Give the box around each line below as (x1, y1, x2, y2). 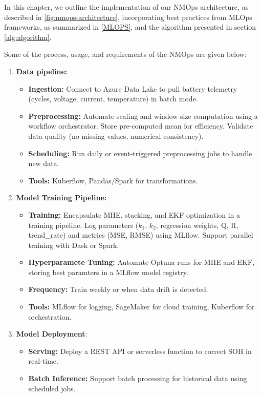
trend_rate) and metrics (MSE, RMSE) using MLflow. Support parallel (28, 229, 253, 240)
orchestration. (28, 311, 72, 322)
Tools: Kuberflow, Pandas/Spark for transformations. (28, 175, 198, 185)
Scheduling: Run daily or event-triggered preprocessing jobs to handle (28, 148, 252, 158)
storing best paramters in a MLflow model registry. (28, 266, 188, 277)
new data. (28, 158, 59, 169)
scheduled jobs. (28, 383, 76, 393)
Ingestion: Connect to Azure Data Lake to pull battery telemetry (28, 83, 237, 94)
